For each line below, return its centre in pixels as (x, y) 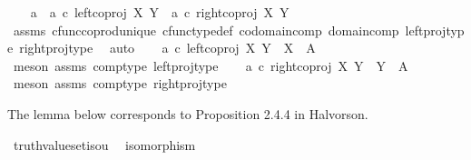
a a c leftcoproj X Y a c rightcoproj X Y (160, 12)
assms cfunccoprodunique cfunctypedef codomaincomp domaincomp (206, 30)
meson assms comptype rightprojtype (120, 83)
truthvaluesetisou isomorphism (104, 144)
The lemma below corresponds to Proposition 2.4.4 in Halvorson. (188, 113)
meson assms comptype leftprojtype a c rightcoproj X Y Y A (211, 65)
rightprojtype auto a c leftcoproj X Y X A (167, 48)
